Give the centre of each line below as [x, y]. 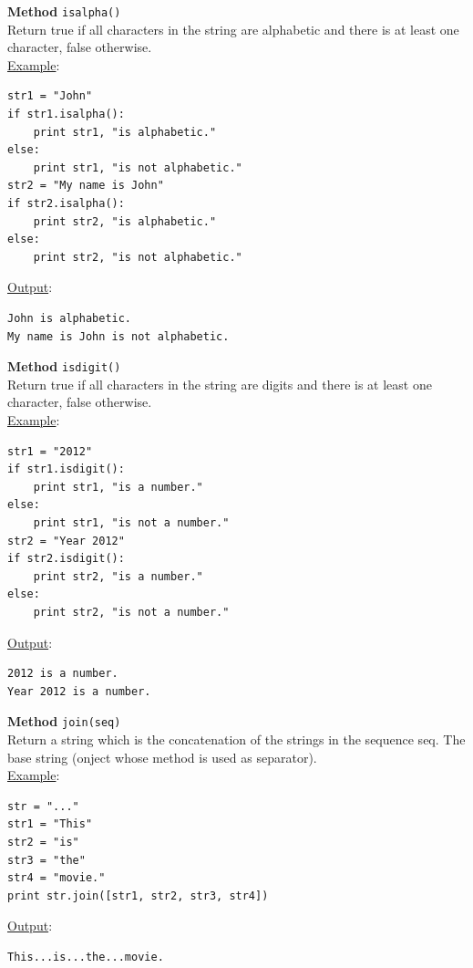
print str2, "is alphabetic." [125, 221]
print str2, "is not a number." [131, 612]
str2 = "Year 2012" [66, 541]
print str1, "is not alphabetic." [138, 167]
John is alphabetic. [70, 318]
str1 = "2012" [50, 451]
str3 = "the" [46, 860]
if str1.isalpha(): [66, 114]
